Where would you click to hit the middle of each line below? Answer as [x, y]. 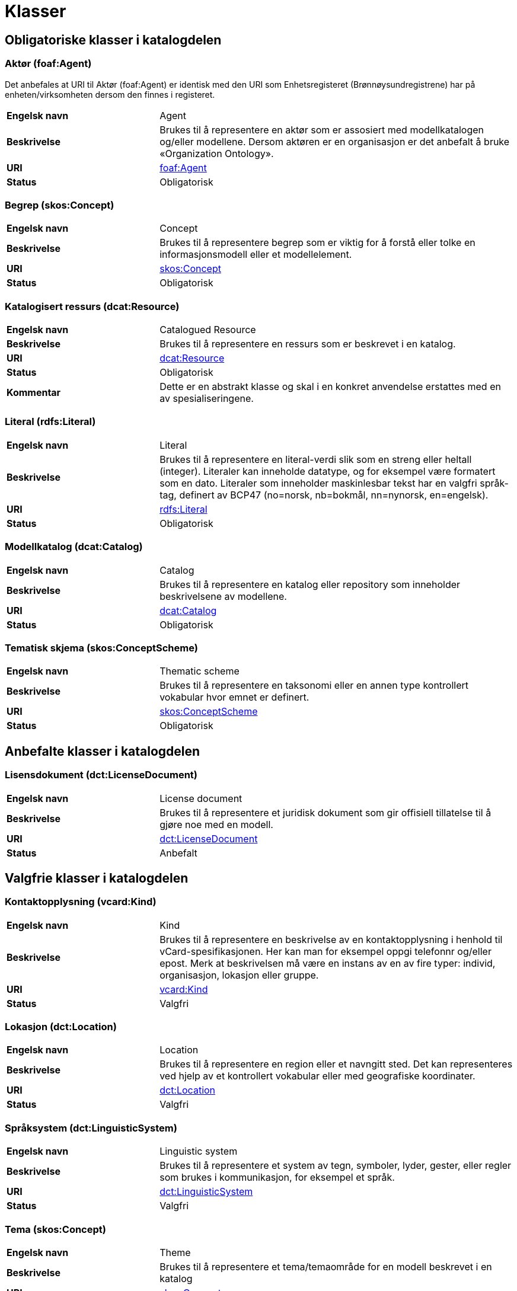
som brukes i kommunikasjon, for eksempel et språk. [277, 1177]
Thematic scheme [200, 671]
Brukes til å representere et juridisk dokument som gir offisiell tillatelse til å [325, 812]
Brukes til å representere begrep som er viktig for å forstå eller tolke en [317, 243]
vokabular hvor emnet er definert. [234, 697]
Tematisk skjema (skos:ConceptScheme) [101, 648]
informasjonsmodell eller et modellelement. [256, 255]
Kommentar [34, 393]
